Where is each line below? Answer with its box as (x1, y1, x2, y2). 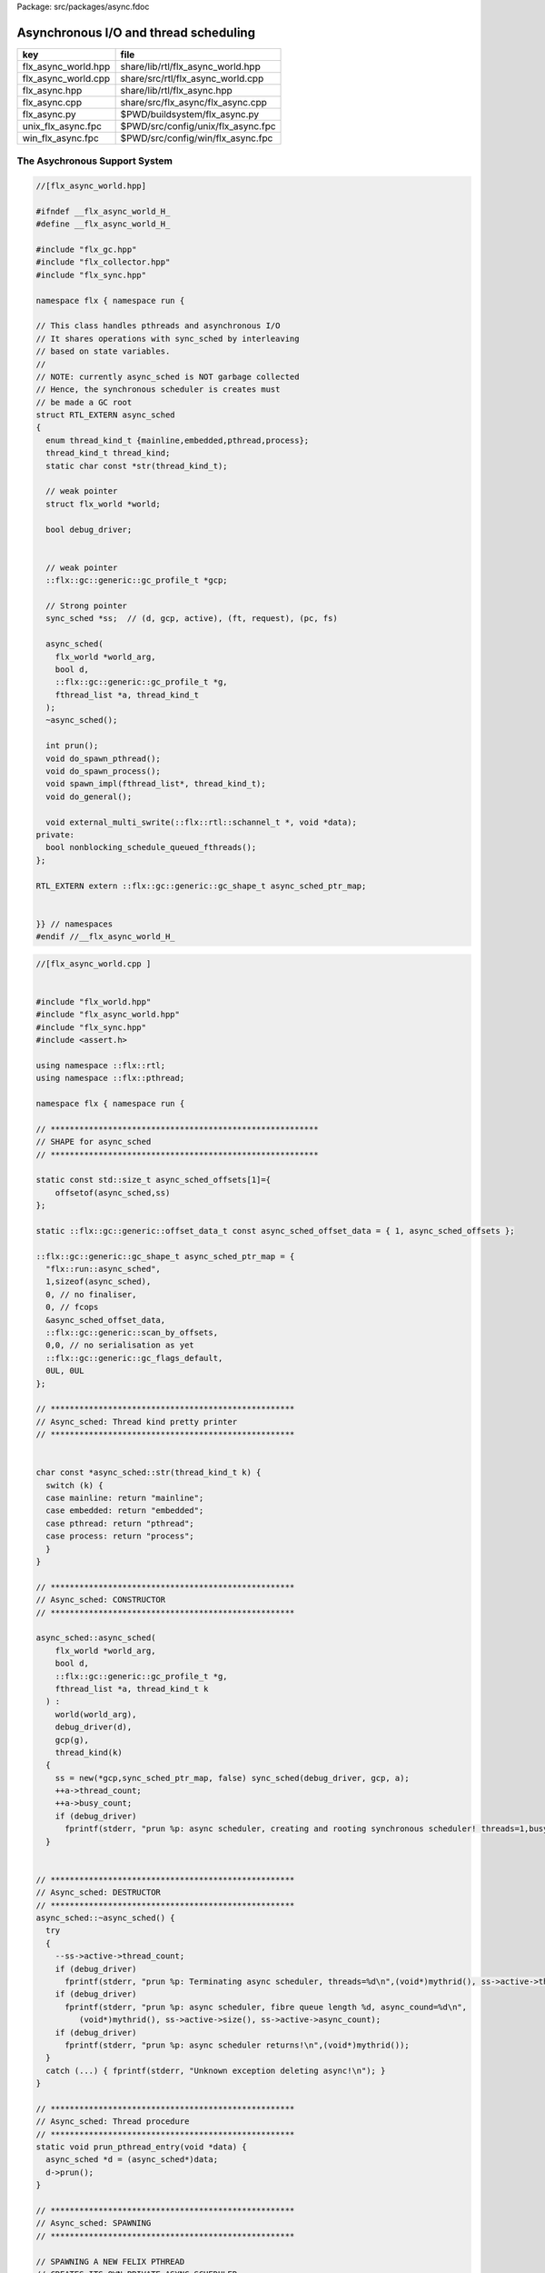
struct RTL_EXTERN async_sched (35, 410, 176, 420)
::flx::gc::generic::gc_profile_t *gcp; (45, 576, 228, 586)
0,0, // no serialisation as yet (45, 1340, 194, 1350)
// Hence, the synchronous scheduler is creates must (35, 385, 281, 395)
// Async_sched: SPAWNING (35, 2218, 152, 2228)
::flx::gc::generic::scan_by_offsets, (45, 1327, 218, 1338)
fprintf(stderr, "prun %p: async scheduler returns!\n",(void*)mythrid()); (64, 2039, 411, 2050)
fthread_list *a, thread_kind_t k (54, 1683, 209, 1694)
